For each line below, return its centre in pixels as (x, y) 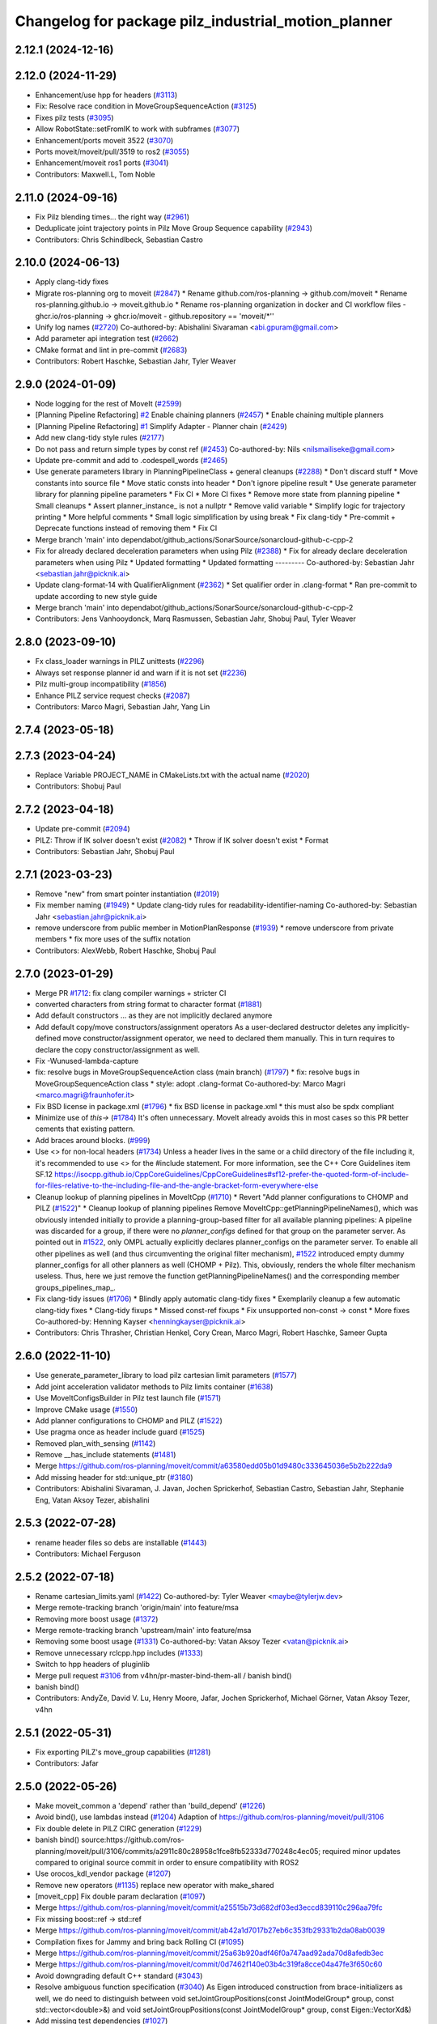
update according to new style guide (96, 596)
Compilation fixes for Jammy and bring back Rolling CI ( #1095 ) (140, 1941)
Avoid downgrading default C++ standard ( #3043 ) (119, 1975)
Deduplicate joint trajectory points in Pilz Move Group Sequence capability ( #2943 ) (174, 228)
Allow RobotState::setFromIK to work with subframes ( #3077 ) (138, 129)
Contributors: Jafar (67, 1763)
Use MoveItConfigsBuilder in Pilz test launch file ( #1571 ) (128, 1398)
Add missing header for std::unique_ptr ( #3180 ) (114, 1477)
